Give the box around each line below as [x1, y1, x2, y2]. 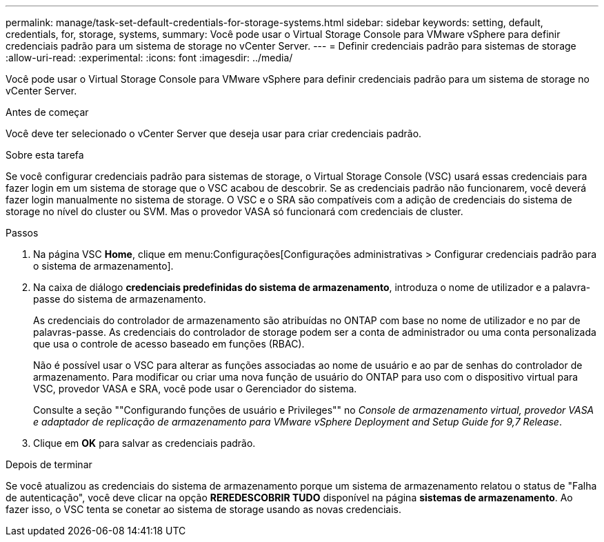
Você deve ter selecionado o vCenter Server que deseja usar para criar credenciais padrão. [6, 128, 422, 139]
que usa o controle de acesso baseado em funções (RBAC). [33, 338, 305, 350]
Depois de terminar [6, 459, 92, 470]
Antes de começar [6, 106, 89, 118]
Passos [6, 227, 39, 239]
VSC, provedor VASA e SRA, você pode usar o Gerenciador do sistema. [33, 383, 357, 394]
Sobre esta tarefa [6, 149, 84, 161]
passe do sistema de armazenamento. [33, 293, 206, 305]
